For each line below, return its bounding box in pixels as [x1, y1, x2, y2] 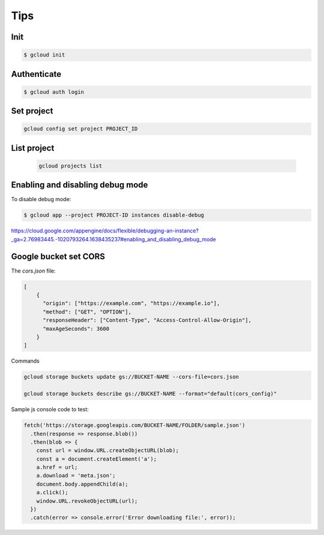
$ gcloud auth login [23, 88, 84, 95]
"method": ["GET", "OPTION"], [43, 308, 132, 315]
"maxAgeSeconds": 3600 [43, 325, 110, 332]
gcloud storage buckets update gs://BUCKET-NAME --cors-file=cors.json [23, 373, 239, 381]
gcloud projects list [38, 162, 103, 169]
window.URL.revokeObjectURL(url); [36, 497, 138, 504]
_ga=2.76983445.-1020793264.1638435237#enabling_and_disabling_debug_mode [11, 235, 216, 243]
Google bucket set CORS [11, 251, 105, 261]
